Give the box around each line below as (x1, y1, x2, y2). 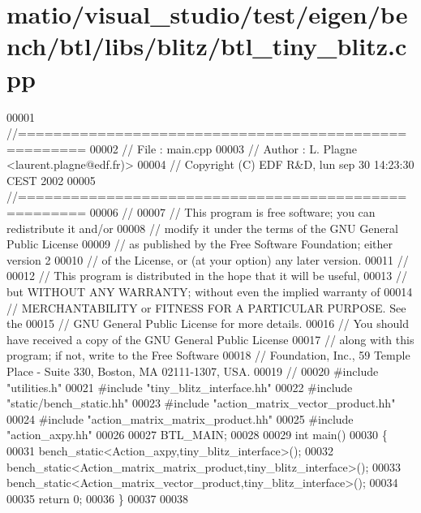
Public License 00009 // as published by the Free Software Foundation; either (6, 235, 393, 252)
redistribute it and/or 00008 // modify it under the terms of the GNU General (6, 219, 398, 236)
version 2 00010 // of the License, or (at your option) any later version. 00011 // (6, 251, 409, 268)
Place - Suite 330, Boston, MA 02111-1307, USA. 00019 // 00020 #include (6, 363, 379, 379)
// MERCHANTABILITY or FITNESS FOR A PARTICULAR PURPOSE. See (6, 299, 406, 316)
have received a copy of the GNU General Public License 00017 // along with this (6, 330, 415, 347)
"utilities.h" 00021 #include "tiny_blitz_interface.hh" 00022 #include (6, 378, 353, 395)
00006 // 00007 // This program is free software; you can (89, 204, 376, 221)
